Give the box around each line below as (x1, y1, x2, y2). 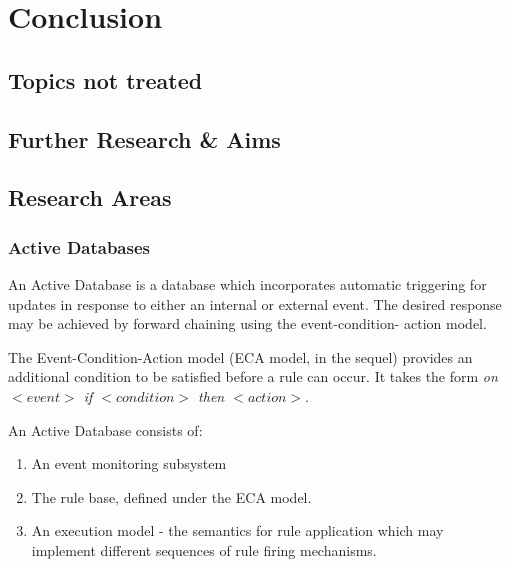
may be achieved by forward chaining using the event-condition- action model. (8, 313, 487, 334)
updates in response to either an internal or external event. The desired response (8, 293, 502, 314)
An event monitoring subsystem (31, 453, 227, 474)
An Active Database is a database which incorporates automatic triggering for (8, 273, 487, 294)
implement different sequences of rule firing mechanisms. (31, 539, 377, 560)
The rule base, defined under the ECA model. (31, 486, 312, 507)
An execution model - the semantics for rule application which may (31, 520, 444, 541)
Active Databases (8, 234, 150, 259)
